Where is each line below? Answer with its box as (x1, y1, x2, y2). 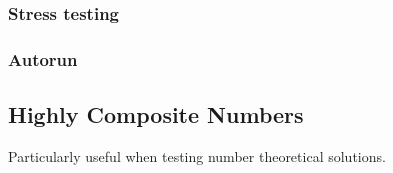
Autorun (8, 46, 78, 71)
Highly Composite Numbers (8, 99, 304, 130)
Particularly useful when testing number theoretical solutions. (8, 145, 386, 166)
